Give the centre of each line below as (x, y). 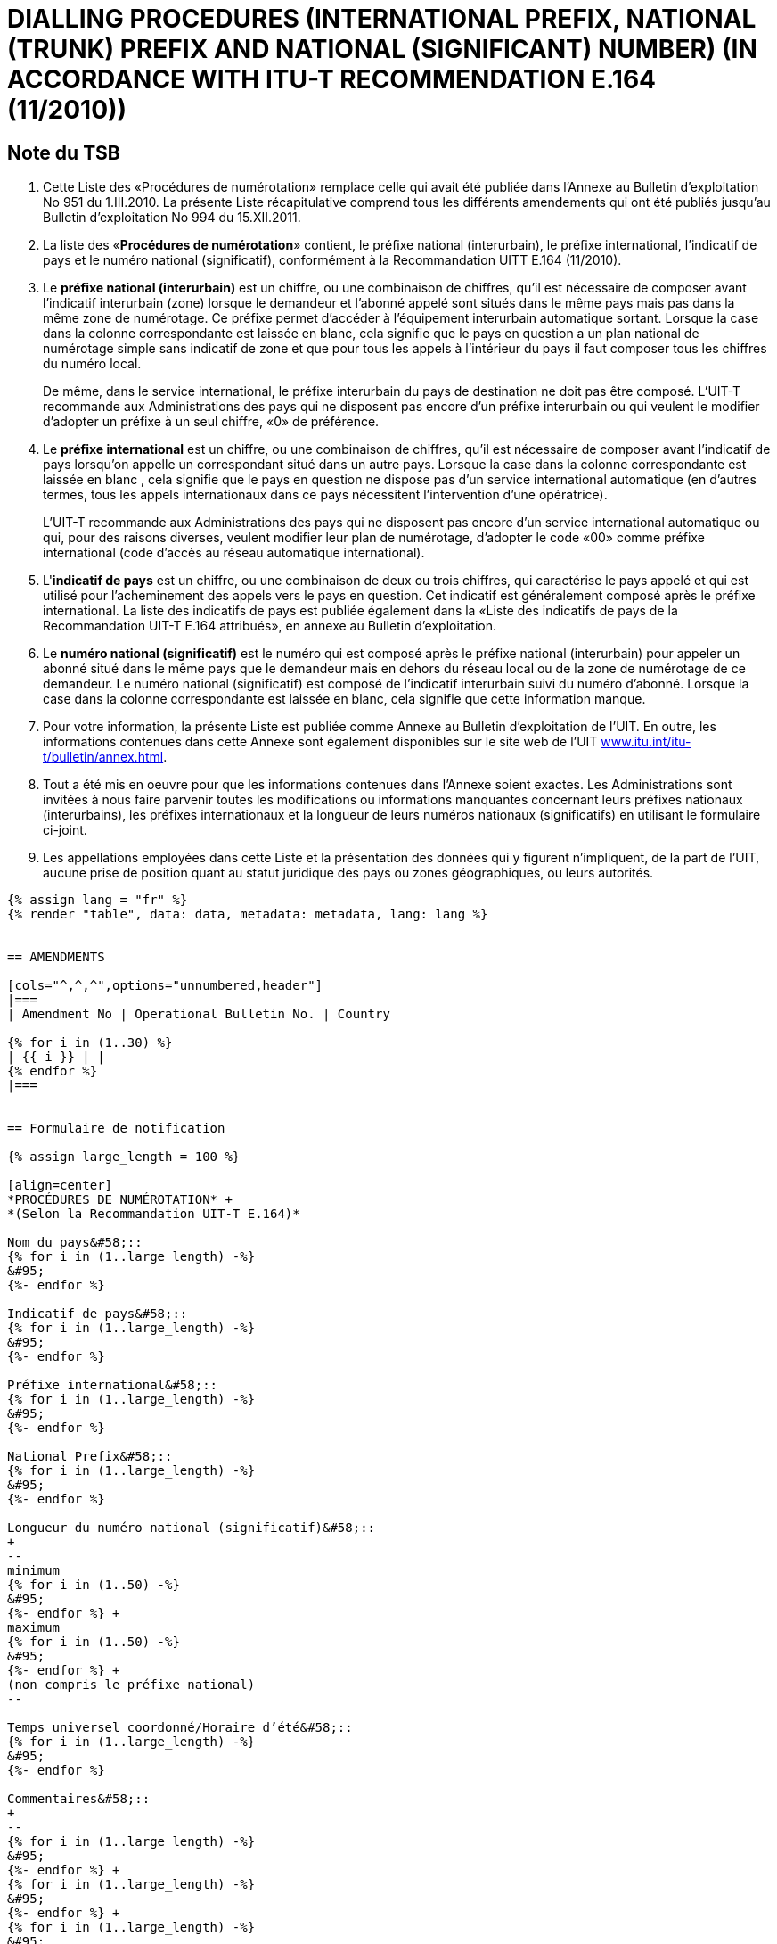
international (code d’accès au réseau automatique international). (234, 553)
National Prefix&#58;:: (90, 1457)
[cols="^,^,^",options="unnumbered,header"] (165, 986)
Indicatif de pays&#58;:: (98, 1314)
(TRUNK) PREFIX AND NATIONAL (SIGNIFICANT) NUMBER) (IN (382, 49)
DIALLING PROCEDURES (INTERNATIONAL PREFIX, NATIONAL (382, 19)
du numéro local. (92, 364)
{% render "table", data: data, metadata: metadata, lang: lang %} (248, 914)
